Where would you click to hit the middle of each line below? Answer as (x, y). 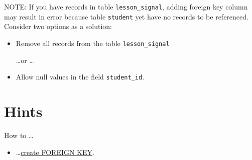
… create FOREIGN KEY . (55, 152)
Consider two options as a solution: (58, 26)
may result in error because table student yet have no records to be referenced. (126, 16)
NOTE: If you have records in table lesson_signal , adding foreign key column (126, 6)
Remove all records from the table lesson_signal (93, 43)
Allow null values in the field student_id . (80, 77)
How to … (19, 135)
